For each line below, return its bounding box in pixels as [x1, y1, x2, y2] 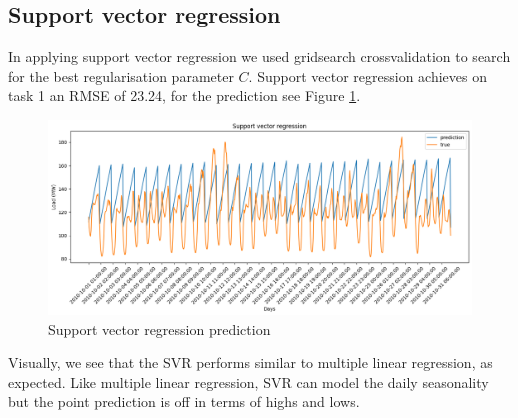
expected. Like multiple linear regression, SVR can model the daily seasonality [8, 371, 489, 392]
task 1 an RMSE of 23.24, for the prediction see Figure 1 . [8, 85, 361, 106]
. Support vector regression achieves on [248, 65, 487, 86]
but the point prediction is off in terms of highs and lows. [8, 391, 360, 412]
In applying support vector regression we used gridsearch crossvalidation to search [8, 46, 511, 67]
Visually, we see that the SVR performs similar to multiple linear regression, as [8, 352, 493, 373]
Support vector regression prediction [48, 318, 271, 339]
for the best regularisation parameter [8, 65, 234, 86]
